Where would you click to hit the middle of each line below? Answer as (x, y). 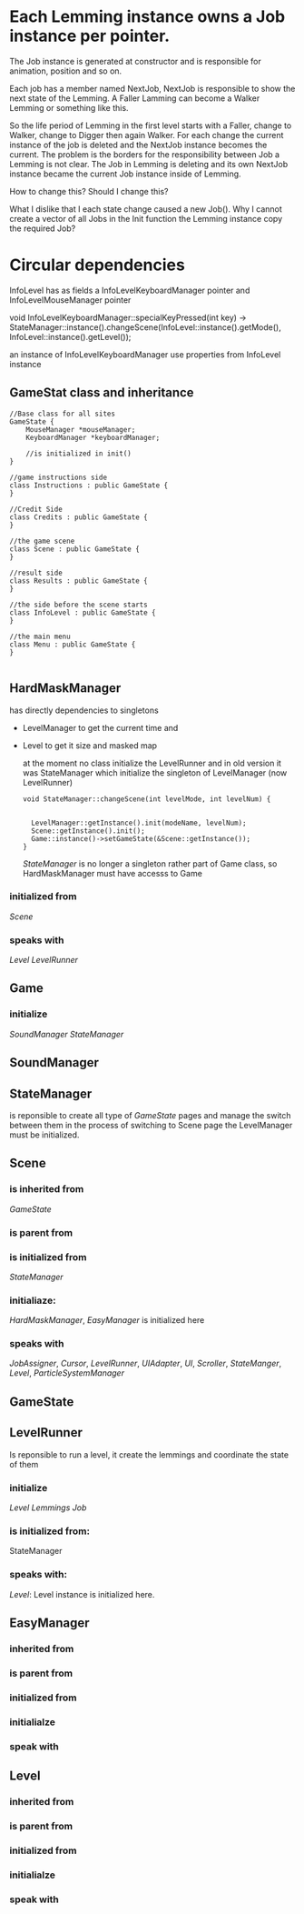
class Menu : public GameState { (73, 644)
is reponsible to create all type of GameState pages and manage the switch (150, 1115)
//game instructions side (58, 477)
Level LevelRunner (44, 960)
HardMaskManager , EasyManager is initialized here (107, 1320)
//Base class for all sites (63, 414)
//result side (36, 573)
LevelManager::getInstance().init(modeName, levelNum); (139, 823)
